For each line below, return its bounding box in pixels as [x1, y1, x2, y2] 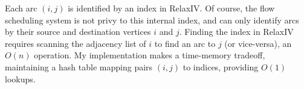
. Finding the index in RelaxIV [179, 25, 294, 38]
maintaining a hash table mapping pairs [5, 60, 153, 73]
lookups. [5, 72, 36, 85]
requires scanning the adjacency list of [5, 37, 146, 49]
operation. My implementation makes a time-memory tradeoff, [34, 49, 265, 61]
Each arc [5, 2, 37, 14]
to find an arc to [154, 37, 216, 49]
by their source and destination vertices [5, 25, 151, 38]
